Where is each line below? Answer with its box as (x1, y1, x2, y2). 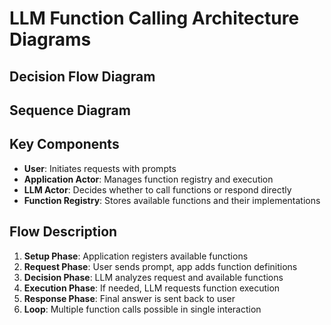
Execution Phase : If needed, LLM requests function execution (23, 282, 281, 294)
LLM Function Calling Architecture (9, 7, 300, 30)
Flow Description (9, 223, 118, 241)
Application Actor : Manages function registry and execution (23, 173, 274, 185)
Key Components (9, 136, 120, 153)
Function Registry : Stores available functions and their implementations (23, 194, 321, 206)
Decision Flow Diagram (9, 68, 156, 85)
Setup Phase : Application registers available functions (23, 250, 249, 262)
